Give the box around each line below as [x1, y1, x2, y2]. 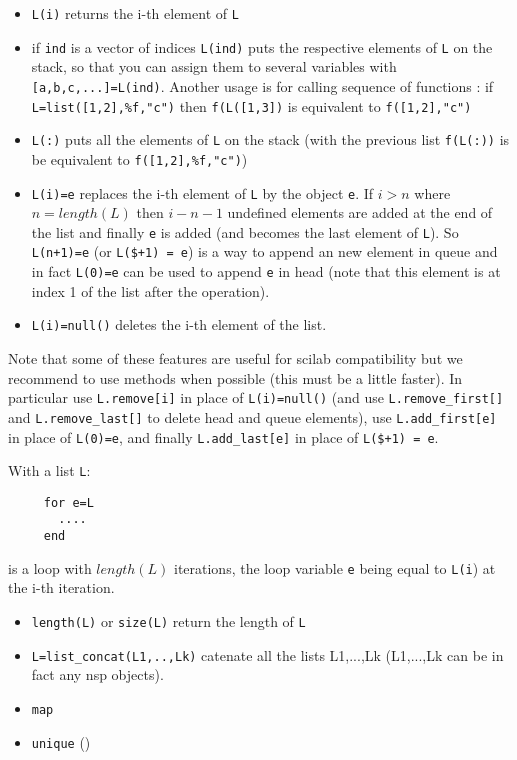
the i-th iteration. [8, 577, 115, 598]
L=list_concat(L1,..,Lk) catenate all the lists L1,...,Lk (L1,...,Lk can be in [31, 644, 504, 665]
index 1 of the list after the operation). [31, 280, 270, 301]
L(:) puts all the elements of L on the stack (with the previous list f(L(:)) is [31, 129, 510, 150]
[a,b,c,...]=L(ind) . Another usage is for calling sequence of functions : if [31, 75, 494, 96]
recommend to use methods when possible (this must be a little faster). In [8, 367, 463, 388]
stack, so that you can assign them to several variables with [31, 56, 397, 77]
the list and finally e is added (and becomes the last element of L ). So [31, 221, 459, 242]
